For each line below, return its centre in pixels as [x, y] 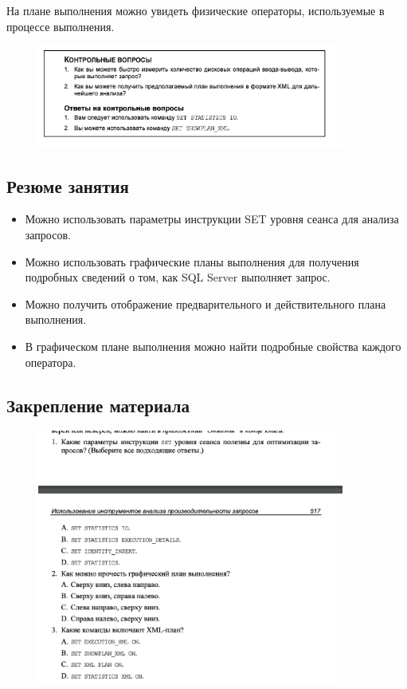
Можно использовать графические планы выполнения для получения [192, 261]
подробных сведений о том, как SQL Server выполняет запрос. [178, 277]
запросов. [48, 235]
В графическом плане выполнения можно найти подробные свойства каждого [213, 346]
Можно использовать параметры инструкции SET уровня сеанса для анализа [212, 219]
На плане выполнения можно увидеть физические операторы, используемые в [196, 10]
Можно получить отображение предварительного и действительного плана [205, 303]
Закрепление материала [98, 405]
